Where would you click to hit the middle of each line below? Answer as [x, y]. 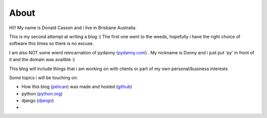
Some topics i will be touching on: [44, 78]
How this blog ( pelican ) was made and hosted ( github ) [77, 87]
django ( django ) [38, 101]
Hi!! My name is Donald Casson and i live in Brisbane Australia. [73, 28]
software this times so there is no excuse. [51, 43]
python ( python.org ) [42, 93]
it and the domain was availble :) [42, 60]
